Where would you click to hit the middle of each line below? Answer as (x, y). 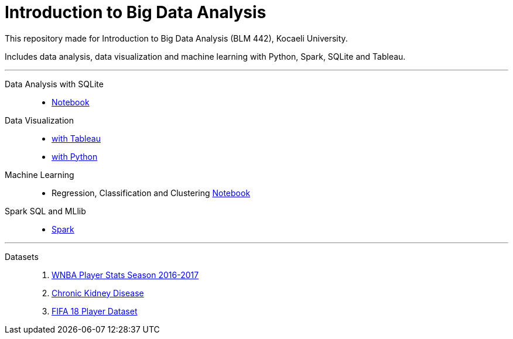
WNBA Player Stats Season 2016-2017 (125, 275)
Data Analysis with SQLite (54, 84)
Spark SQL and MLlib (45, 211)
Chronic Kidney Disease (98, 293)
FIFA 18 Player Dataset (95, 311)
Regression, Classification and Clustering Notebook (151, 193)
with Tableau (76, 138)
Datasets (22, 256)
